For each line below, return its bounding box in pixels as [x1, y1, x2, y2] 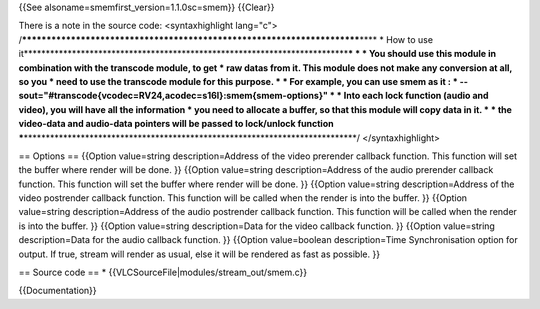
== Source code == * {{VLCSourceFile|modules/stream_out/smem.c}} [18, 266, 308, 279]
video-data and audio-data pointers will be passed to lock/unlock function [18, 118, 334, 130]
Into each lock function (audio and [343, 90, 489, 102]
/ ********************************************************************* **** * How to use [18, 33, 434, 45]
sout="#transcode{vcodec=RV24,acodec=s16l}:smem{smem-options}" [18, 90, 329, 102]
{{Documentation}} [18, 285, 97, 297]
